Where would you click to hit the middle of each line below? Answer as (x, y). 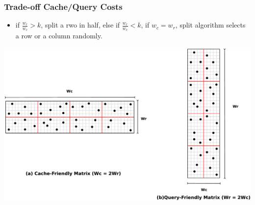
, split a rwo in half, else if (80, 25)
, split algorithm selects (210, 25)
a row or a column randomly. (59, 36)
